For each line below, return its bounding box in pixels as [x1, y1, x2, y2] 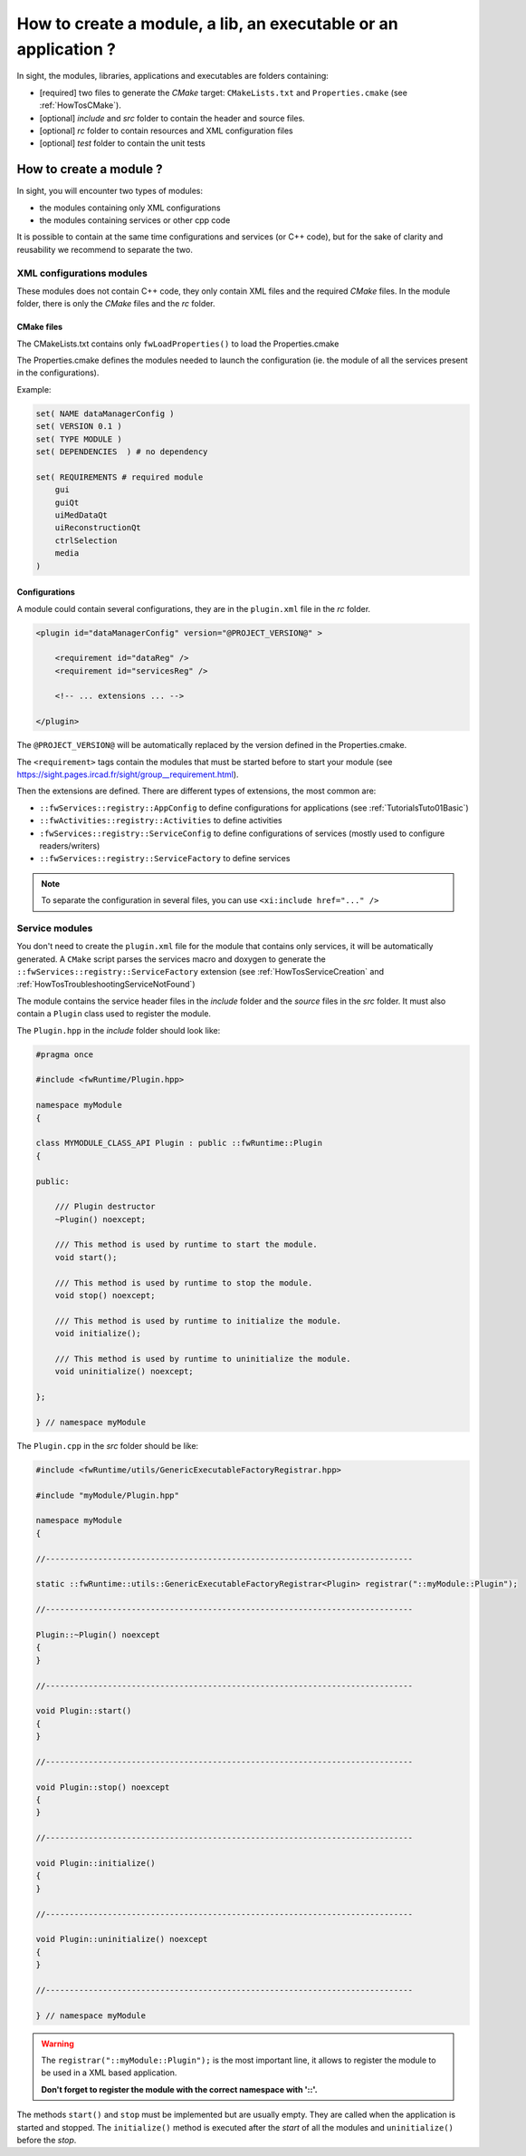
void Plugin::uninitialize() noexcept [35, 1934, 208, 1945]
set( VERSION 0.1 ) [35, 422, 122, 432]
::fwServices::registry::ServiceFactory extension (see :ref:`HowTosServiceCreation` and [16, 966, 385, 977]
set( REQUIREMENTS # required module [35, 471, 204, 482]
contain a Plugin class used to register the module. [16, 1008, 212, 1019]
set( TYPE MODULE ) [35, 433, 122, 444]
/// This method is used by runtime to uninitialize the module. [54, 1354, 351, 1364]
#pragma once [35, 1049, 94, 1060]
